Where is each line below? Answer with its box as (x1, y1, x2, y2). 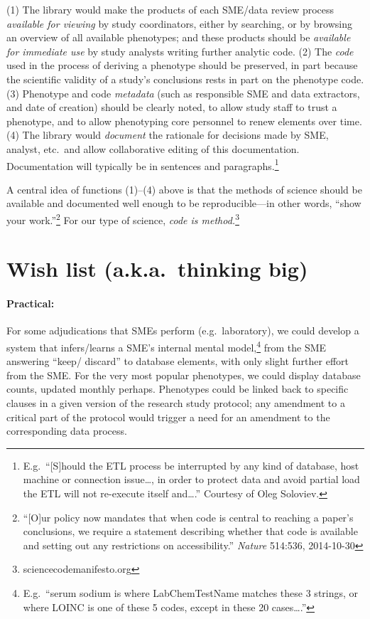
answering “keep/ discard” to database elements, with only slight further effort (6, 354, 349, 369)
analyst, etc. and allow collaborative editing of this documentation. (6, 141, 300, 156)
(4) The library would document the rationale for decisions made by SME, (6, 127, 329, 142)
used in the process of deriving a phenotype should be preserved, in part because (6, 58, 358, 73)
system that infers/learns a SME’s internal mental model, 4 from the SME (6, 337, 327, 354)
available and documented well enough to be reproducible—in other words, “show (6, 196, 361, 211)
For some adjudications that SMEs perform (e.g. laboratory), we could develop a (6, 323, 359, 338)
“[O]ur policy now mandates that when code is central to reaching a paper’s (23, 509, 354, 524)
